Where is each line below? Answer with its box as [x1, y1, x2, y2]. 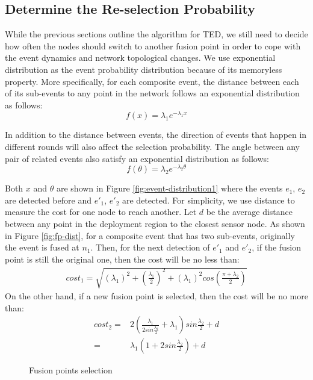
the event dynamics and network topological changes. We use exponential [5, 51, 276, 64]
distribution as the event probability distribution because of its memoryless [5, 63, 282, 75]
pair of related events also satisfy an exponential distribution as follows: [5, 152, 269, 164]
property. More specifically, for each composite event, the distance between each [5, 75, 299, 87]
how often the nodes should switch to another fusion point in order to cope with [5, 39, 301, 52]
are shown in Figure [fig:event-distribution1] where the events [56, 182, 283, 195]
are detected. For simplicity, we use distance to [122, 193, 295, 206]
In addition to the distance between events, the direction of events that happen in [5, 128, 307, 141]
